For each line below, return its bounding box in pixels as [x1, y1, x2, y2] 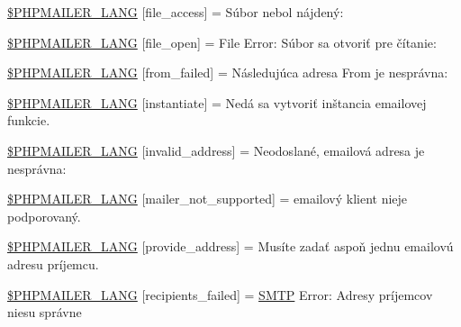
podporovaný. [7, 206, 81, 225]
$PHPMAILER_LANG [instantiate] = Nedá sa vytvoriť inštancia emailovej [7, 93, 427, 112]
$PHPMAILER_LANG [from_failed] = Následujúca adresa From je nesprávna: [7, 63, 448, 82]
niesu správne [7, 303, 82, 322]
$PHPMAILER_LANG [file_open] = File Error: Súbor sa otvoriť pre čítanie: [7, 32, 437, 51]
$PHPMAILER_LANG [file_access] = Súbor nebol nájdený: [7, 3, 344, 21]
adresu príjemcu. [7, 254, 99, 273]
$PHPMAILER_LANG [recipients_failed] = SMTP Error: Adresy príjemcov [7, 285, 433, 304]
